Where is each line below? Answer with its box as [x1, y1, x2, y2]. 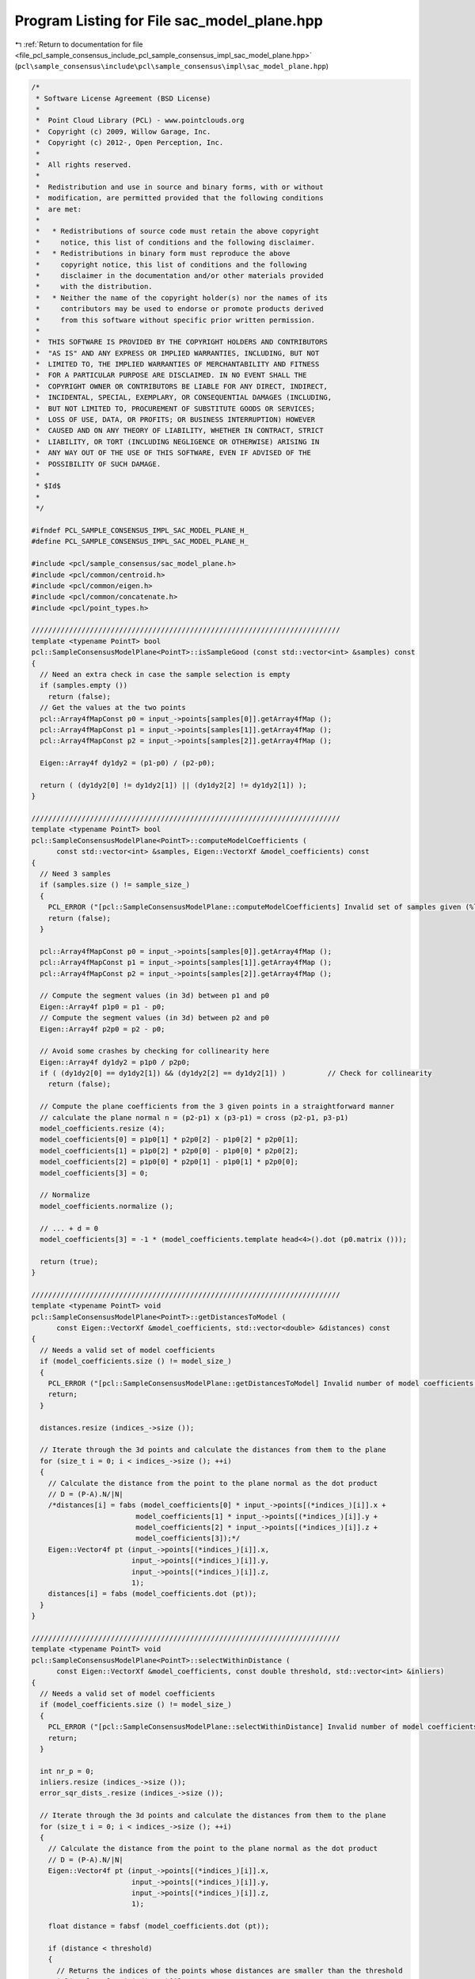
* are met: [36, 204, 82, 214]
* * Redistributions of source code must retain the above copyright [36, 226, 320, 236]
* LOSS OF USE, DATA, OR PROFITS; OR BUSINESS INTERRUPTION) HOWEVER [36, 416, 316, 424]
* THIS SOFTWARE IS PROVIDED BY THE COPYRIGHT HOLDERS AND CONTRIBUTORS [36, 337, 329, 347]
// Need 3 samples [40, 869, 111, 879]
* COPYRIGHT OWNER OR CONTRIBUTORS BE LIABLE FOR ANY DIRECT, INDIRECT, [36, 382, 329, 391]
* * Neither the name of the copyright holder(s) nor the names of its [36, 293, 329, 302]
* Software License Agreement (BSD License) [36, 93, 211, 103]
